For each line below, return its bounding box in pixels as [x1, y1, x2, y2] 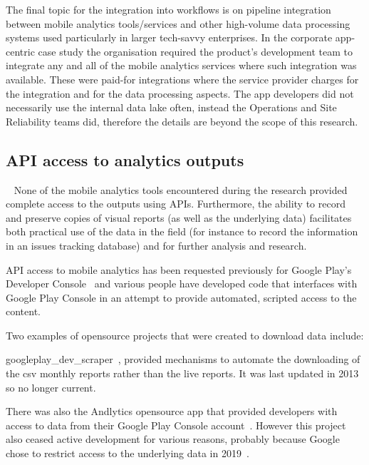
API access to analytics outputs [6, 148, 244, 170]
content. [6, 304, 41, 319]
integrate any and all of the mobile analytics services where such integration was [6, 58, 357, 73]
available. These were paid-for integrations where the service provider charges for [6, 71, 359, 86]
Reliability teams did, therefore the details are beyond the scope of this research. [6, 113, 358, 128]
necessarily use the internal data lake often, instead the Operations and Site [6, 100, 337, 115]
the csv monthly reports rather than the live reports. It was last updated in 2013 [6, 366, 359, 381]
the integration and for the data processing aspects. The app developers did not [6, 86, 354, 101]
